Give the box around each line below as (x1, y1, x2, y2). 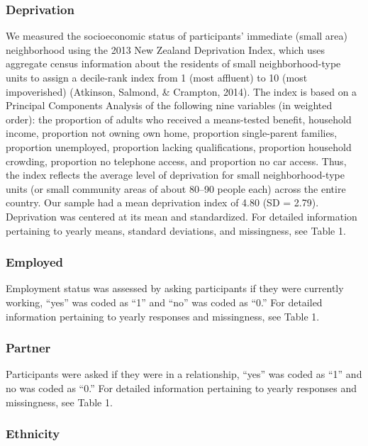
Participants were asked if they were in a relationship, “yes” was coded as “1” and (6, 367, 362, 381)
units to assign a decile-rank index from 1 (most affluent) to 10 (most (6, 70, 308, 84)
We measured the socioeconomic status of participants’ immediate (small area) (6, 28, 347, 43)
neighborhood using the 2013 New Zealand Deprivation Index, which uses (6, 42, 325, 57)
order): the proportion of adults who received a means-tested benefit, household (6, 111, 352, 126)
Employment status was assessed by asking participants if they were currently (6, 281, 344, 296)
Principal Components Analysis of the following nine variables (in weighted (6, 98, 333, 113)
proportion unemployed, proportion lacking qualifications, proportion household (6, 139, 352, 154)
